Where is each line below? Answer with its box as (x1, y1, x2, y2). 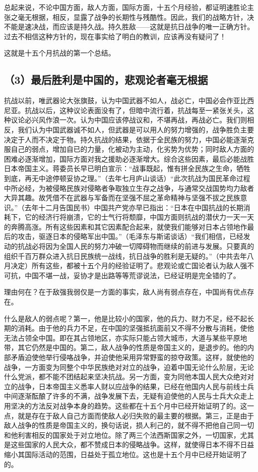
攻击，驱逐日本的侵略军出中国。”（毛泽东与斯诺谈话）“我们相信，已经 (17, 231, 244, 241)
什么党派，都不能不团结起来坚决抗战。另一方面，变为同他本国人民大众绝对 (4, 371, 247, 382)
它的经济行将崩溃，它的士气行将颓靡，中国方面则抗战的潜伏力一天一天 (24, 212, 254, 222)
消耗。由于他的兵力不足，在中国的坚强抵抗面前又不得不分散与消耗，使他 (17, 323, 254, 333)
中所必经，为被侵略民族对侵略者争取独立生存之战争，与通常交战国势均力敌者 (4, 182, 254, 193)
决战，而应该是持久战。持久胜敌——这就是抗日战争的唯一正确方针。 (31, 21, 254, 32)
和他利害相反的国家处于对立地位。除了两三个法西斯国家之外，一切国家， (4, 429, 240, 440)
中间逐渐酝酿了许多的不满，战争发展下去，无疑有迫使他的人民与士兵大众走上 (4, 391, 254, 401)
